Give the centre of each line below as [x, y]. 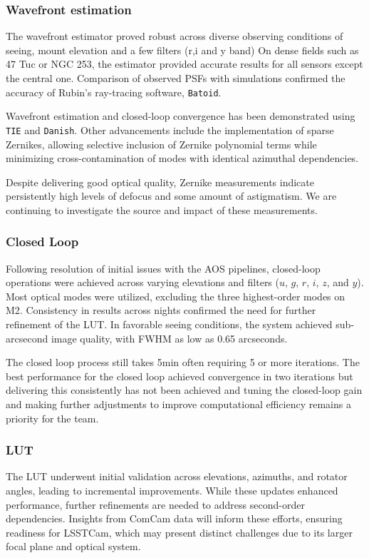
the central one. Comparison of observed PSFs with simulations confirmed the [176, 78]
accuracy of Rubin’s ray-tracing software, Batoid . [114, 92]
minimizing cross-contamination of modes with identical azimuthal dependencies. [182, 158]
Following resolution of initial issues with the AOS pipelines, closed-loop [163, 268]
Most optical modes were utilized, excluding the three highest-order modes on [176, 296]
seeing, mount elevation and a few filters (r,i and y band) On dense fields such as [182, 50]
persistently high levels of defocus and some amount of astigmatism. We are [171, 196]
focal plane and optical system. [73, 546]
